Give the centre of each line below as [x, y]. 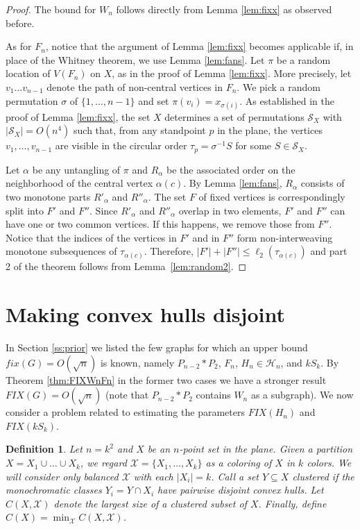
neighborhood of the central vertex [79, 183]
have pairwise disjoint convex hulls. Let [241, 490]
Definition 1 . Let [44, 449]
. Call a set [235, 476]
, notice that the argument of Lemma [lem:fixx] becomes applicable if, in [199, 46]
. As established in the [287, 100]
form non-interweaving [285, 237]
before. [20, 23]
